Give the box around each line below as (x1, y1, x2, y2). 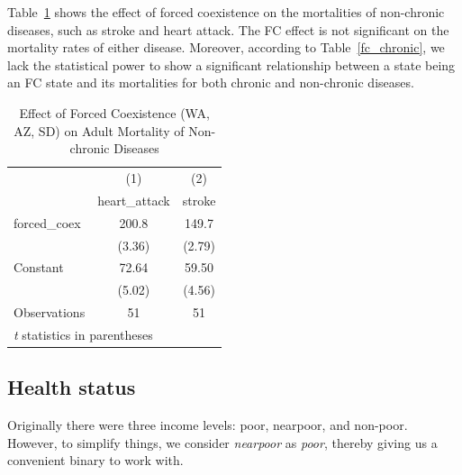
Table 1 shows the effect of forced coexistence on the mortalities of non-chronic (7, 3, 445, 21)
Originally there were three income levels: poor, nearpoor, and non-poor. (7, 416, 408, 434)
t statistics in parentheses (14, 324, 153, 343)
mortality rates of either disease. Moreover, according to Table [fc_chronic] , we (7, 38, 445, 57)
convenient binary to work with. (7, 451, 184, 470)
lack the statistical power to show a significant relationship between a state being (7, 55, 456, 74)
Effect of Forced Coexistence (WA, (19, 103, 210, 122)
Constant (14, 258, 64, 277)
